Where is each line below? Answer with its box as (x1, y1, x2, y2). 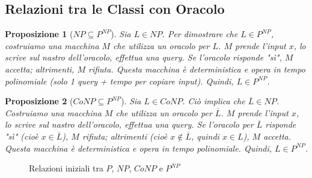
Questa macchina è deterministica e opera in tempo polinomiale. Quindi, (5, 141, 272, 154)
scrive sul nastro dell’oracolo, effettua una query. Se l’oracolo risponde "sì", (5, 51, 282, 64)
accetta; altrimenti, (5, 62, 75, 75)
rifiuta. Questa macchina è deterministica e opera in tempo (88, 62, 305, 75)
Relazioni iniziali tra (29, 162, 103, 174)
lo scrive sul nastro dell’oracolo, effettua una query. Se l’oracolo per (5, 118, 254, 131)
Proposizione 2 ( (5, 95, 73, 107)
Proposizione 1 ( (5, 28, 73, 40)
